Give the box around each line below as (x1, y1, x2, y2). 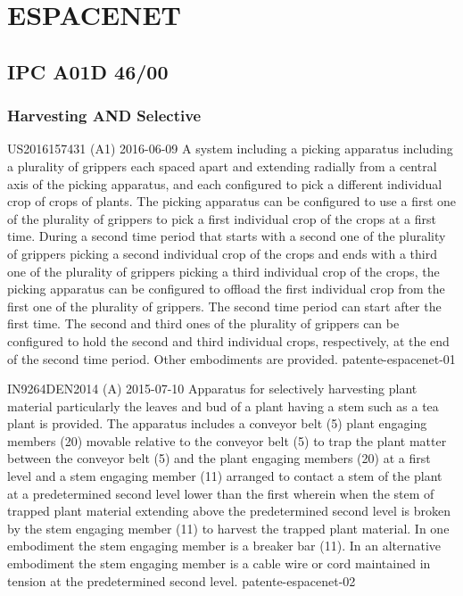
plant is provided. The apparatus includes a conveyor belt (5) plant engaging (7, 414, 427, 433)
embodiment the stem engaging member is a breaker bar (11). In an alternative (7, 536, 442, 555)
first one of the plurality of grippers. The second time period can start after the (7, 296, 442, 315)
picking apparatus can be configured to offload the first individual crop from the (7, 279, 445, 298)
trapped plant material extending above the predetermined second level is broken (7, 501, 451, 520)
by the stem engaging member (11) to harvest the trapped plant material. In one (7, 518, 450, 537)
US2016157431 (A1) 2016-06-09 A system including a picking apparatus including (7, 139, 453, 158)
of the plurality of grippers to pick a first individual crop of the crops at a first (7, 209, 436, 228)
